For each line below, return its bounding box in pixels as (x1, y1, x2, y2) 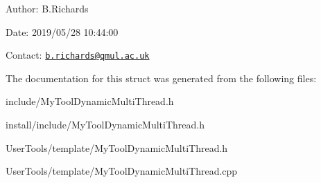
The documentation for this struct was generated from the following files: (6, 70, 317, 85)
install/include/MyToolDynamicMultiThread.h (6, 117, 205, 132)
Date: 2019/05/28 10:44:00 (6, 24, 119, 39)
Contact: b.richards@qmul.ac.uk (6, 48, 150, 62)
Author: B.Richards (6, 1, 89, 15)
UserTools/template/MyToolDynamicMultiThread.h (6, 140, 228, 155)
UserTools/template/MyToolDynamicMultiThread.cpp (6, 164, 238, 178)
